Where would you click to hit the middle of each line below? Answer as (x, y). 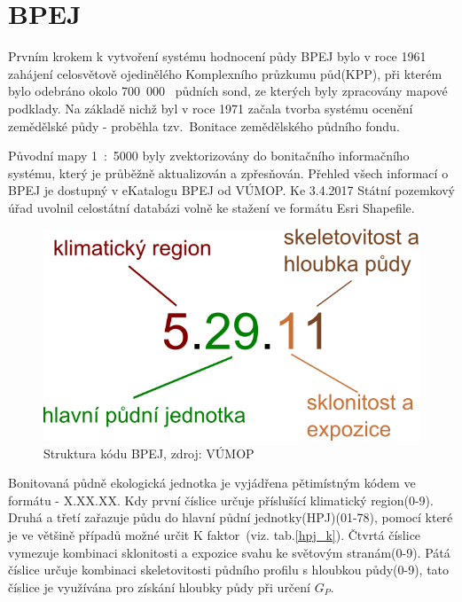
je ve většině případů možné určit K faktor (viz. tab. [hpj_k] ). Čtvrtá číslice (215, 534)
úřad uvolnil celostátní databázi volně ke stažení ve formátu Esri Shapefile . (211, 207)
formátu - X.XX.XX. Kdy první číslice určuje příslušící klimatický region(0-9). (221, 500)
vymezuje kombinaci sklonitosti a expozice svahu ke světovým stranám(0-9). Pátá (229, 552)
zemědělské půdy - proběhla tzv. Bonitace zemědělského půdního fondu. (204, 125)
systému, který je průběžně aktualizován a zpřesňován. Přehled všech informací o (228, 172)
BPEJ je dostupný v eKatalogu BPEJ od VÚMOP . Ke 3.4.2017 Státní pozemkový (231, 190)
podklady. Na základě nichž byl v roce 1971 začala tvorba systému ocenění (211, 108)
